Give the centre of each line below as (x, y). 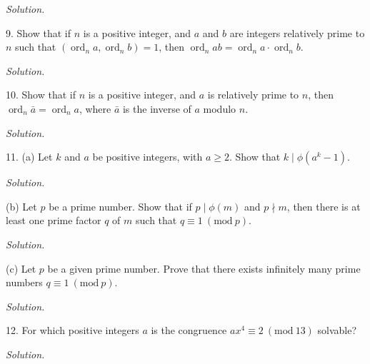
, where (95, 108)
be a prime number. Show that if (120, 206)
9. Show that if (39, 32)
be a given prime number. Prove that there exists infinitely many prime (204, 268)
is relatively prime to (253, 95)
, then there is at (324, 206)
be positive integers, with (147, 157)
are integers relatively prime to (297, 32)
